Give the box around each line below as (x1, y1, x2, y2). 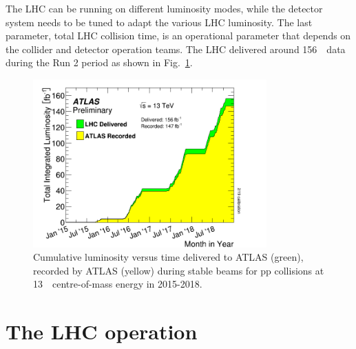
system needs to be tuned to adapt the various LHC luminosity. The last (6, 14, 313, 29)
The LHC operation (6, 317, 198, 346)
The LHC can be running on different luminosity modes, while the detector (6, 1, 323, 15)
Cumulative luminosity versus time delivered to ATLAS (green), (33, 250, 304, 264)
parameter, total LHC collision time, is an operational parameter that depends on (6, 28, 351, 43)
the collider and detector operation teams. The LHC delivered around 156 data (6, 41, 346, 56)
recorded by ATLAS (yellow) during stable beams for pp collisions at (33, 263, 324, 277)
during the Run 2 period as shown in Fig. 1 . (6, 55, 193, 70)
